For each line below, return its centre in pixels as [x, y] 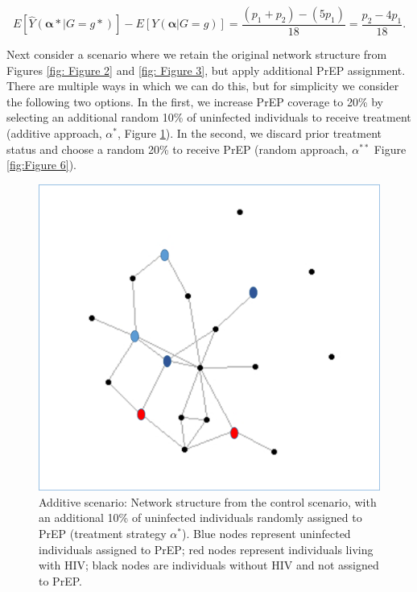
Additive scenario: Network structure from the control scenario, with [208, 501]
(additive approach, [54, 133]
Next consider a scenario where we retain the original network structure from [197, 54]
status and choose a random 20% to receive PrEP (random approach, [178, 149]
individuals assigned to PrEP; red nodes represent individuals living [206, 549]
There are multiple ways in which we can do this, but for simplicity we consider [203, 86]
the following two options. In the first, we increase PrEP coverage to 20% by [195, 101]
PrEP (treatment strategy [103, 534]
